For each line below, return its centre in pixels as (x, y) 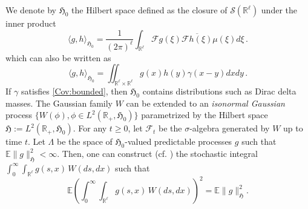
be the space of (84, 141)
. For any (90, 128)
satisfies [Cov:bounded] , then (74, 91)
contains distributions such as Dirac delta (219, 91)
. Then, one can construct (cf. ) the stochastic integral (157, 154)
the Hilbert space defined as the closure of (149, 10)
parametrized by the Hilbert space (205, 115)
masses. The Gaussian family (59, 103)
